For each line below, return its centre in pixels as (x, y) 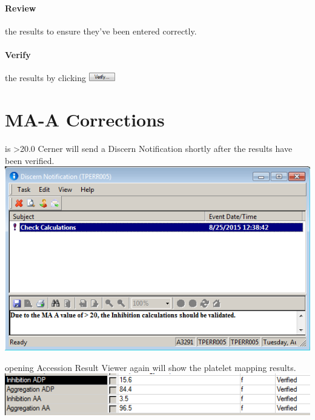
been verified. (30, 160)
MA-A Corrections (85, 119)
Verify (18, 54)
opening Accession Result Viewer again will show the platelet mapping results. (151, 367)
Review (21, 8)
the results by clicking (45, 78)
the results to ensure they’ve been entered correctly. (101, 31)
